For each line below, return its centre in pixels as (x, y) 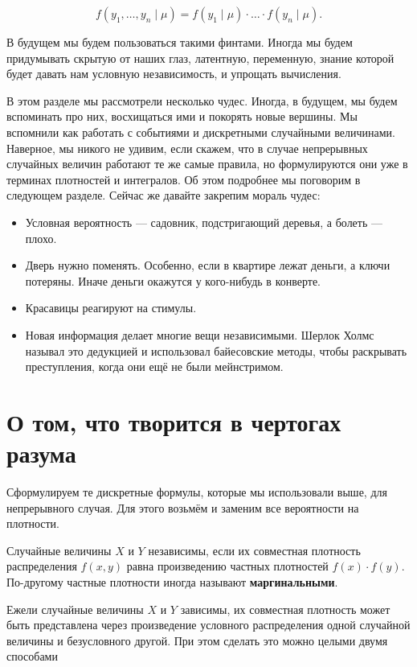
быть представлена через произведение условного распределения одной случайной (208, 625)
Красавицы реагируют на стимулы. (111, 308)
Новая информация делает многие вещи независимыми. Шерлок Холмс (200, 334)
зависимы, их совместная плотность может (285, 609)
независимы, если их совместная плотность (254, 550)
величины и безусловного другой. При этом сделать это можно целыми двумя (197, 640)
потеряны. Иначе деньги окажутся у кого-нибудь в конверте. (173, 280)
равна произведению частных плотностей (227, 566)
